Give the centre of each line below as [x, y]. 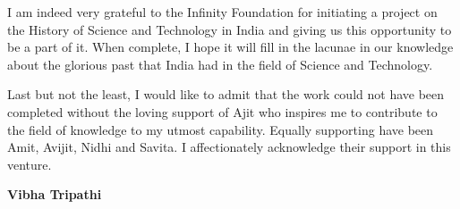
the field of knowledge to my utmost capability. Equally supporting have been [221, 129]
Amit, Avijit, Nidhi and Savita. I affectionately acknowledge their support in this [229, 147]
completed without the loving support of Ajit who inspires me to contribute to [222, 111]
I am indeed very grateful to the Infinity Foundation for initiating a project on [222, 12]
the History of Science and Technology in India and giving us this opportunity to [230, 29]
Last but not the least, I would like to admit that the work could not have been [226, 94]
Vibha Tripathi [55, 194]
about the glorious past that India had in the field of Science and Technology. [220, 64]
